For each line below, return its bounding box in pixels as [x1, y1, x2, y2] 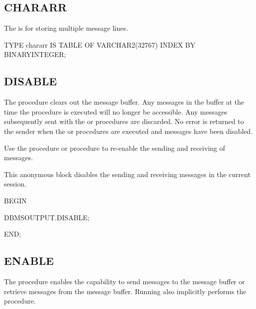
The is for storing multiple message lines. [4, 23, 128, 33]
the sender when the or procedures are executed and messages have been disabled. [4, 125, 253, 136]
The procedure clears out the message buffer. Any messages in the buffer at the [4, 97, 244, 107]
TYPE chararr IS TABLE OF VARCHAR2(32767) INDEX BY [4, 39, 196, 50]
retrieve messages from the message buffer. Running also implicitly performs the [4, 286, 247, 296]
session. [4, 179, 27, 189]
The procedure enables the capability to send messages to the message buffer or [4, 276, 245, 286]
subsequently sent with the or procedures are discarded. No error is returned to [4, 116, 244, 126]
